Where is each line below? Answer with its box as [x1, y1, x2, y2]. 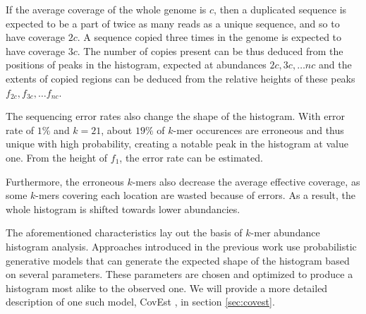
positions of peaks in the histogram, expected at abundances [6, 57, 267, 72]
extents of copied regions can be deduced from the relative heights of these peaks [6, 71, 355, 85]
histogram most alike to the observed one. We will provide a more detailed [6, 280, 328, 295]
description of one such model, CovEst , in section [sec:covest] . [6, 294, 275, 309]
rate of [6, 122, 35, 137]
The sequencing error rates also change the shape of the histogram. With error [6, 109, 345, 123]
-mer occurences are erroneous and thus [173, 122, 344, 137]
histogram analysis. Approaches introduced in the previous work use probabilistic [6, 238, 357, 253]
